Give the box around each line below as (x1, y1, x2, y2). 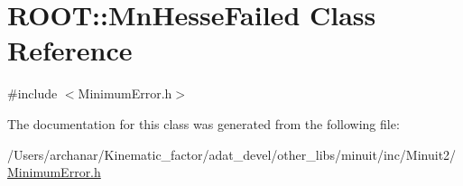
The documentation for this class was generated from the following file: (7, 114, 400, 133)
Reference (7, 32, 133, 69)
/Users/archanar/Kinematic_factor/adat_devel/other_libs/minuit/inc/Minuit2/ (7, 144, 457, 163)
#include (7, 84, 58, 103)
